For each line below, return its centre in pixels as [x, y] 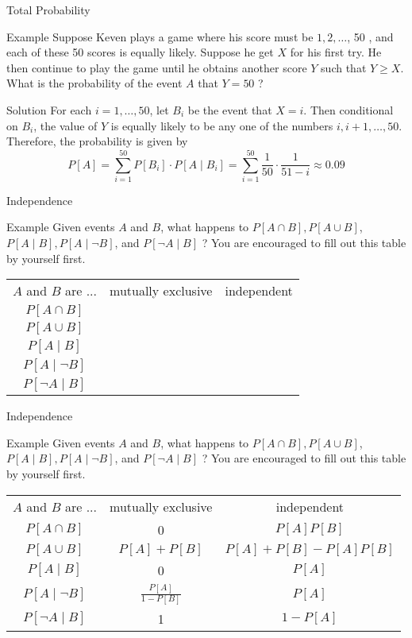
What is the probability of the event [94, 83]
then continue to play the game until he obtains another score [157, 67]
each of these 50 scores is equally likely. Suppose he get [140, 52]
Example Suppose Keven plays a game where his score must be [160, 36]
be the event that [230, 109]
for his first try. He [336, 52]
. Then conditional [348, 109]
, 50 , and [370, 36]
